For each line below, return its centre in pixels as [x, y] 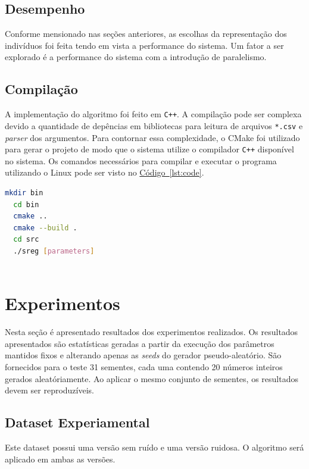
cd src [26, 240]
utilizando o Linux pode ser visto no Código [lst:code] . [104, 172]
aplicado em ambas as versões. [60, 459]
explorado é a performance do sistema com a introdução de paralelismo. [136, 57]
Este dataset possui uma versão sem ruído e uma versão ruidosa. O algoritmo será [154, 447]
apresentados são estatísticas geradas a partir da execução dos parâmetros [140, 343]
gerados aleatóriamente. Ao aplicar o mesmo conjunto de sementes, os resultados [152, 378]
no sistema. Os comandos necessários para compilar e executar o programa [141, 160]
